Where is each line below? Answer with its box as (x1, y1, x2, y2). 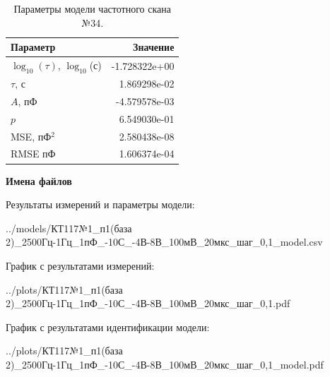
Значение (133, 40, 175, 54)
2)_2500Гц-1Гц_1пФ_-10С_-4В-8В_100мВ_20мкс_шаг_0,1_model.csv (6, 234, 323, 249)
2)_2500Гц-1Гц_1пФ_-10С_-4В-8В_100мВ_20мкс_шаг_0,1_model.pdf (6, 357, 324, 371)
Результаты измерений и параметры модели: (6, 197, 195, 212)
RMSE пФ (11, 146, 56, 161)
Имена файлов (6, 173, 72, 188)
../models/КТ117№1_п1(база (6, 220, 132, 235)
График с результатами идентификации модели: (6, 319, 210, 334)
